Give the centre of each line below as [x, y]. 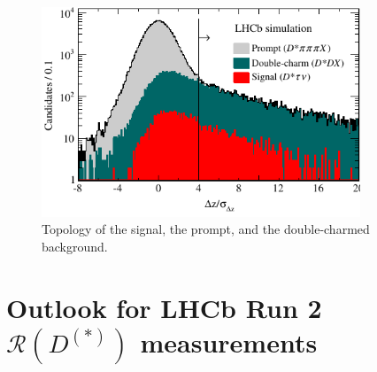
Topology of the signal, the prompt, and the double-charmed [206, 229]
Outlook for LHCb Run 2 [164, 307]
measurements [229, 341]
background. [75, 246]
